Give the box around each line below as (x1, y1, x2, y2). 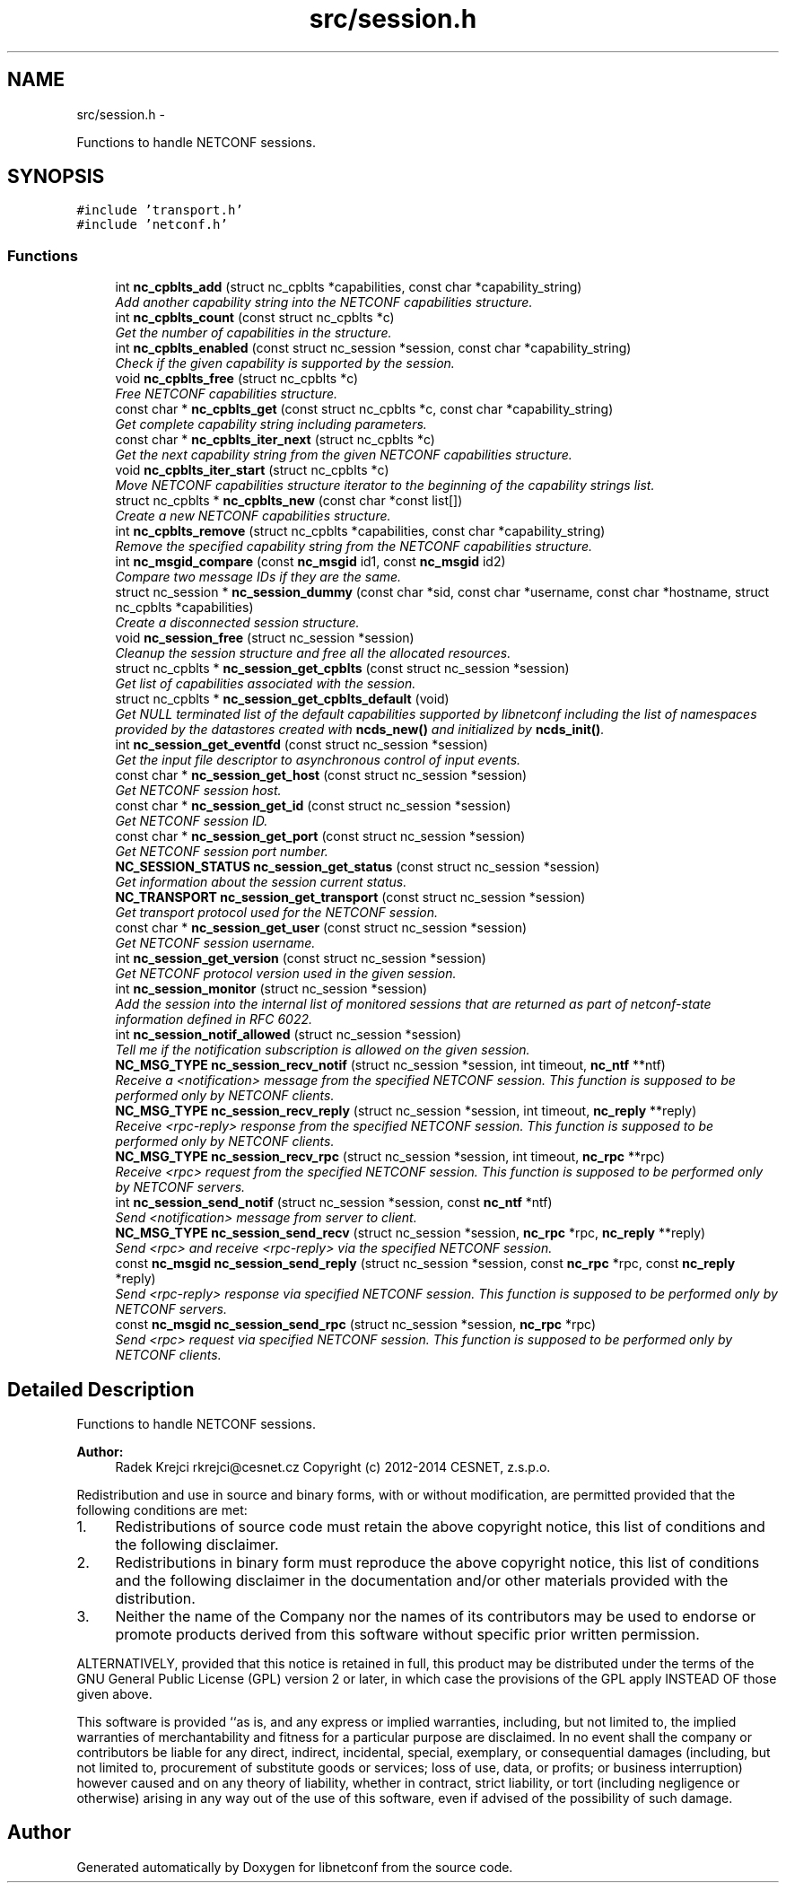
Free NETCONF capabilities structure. (115, 386, 338, 402)
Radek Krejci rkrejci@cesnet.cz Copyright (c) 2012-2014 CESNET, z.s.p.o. (115, 1459, 551, 1475)
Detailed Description (7, 1378, 195, 1401)
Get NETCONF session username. (115, 935, 316, 951)
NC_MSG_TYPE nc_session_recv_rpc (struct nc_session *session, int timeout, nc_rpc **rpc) (115, 1149, 666, 1165)
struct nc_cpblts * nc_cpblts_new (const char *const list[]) (115, 493, 463, 509)
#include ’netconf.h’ (76, 217, 228, 232)
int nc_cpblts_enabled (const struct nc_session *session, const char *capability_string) (115, 340, 632, 356)
